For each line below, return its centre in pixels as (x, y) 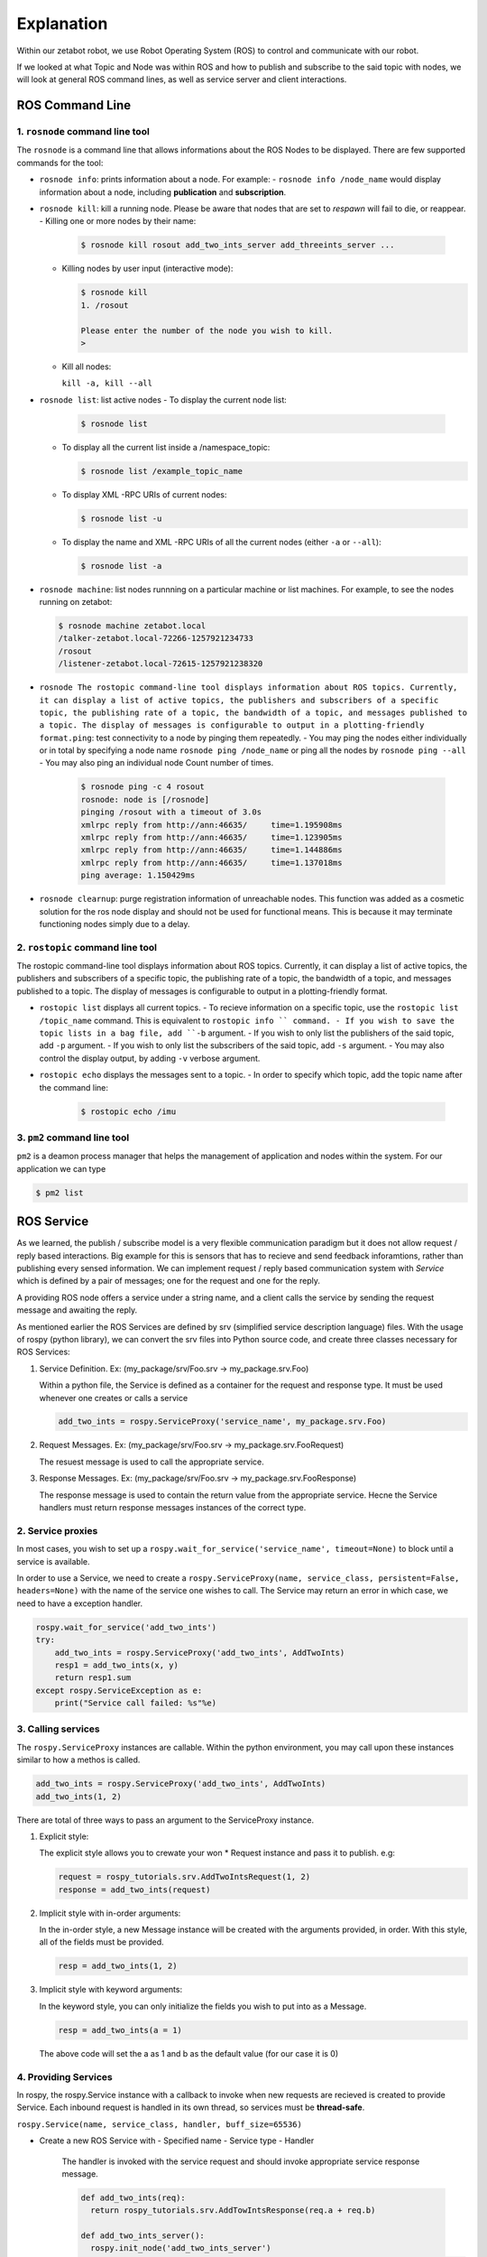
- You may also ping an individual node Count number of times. (156, 763)
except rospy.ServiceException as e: (119, 1690)
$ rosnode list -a (121, 566)
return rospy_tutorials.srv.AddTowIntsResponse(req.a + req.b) (233, 2211)
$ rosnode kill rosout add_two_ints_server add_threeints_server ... (238, 245)
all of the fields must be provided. (101, 1942)
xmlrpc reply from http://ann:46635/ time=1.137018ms (211, 863)
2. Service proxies (57, 1530)
